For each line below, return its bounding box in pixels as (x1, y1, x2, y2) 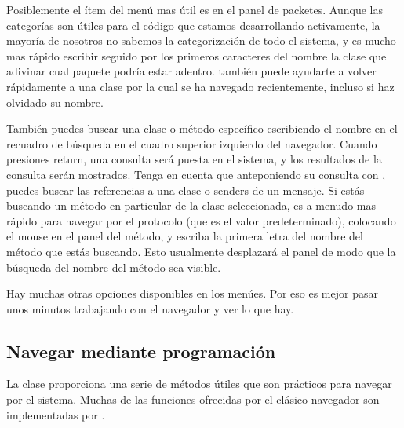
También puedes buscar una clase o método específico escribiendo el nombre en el (6, 120, 398, 137)
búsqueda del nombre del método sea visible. (6, 258, 221, 275)
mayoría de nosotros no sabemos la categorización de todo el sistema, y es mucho (6, 32, 396, 49)
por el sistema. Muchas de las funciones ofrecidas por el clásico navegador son (6, 391, 380, 408)
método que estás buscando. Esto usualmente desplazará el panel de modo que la (6, 243, 396, 259)
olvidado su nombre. (6, 93, 104, 110)
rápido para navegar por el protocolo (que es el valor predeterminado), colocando (6, 212, 396, 229)
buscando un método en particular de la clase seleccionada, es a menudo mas (6, 197, 376, 214)
